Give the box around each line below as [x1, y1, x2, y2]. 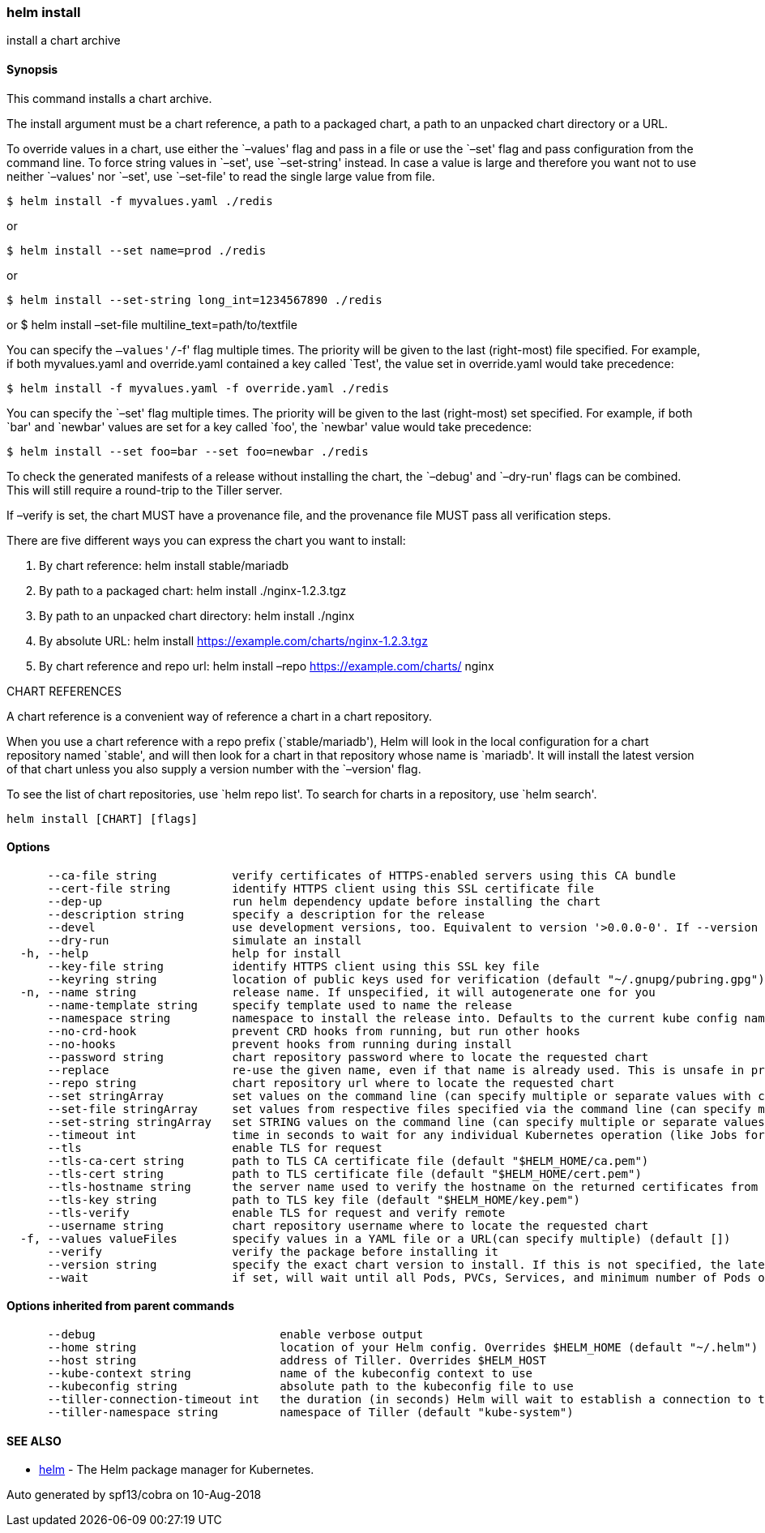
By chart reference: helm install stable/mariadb [39, 558, 289, 572]
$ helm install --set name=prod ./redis [6, 243, 267, 257]
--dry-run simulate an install [47, 933, 362, 947]
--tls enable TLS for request [47, 1141, 382, 1154]
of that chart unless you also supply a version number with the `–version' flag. [6, 761, 421, 776]
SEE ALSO [6, 1433, 62, 1448]
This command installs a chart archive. [6, 91, 212, 105]
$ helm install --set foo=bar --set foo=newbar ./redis [6, 444, 369, 458]
